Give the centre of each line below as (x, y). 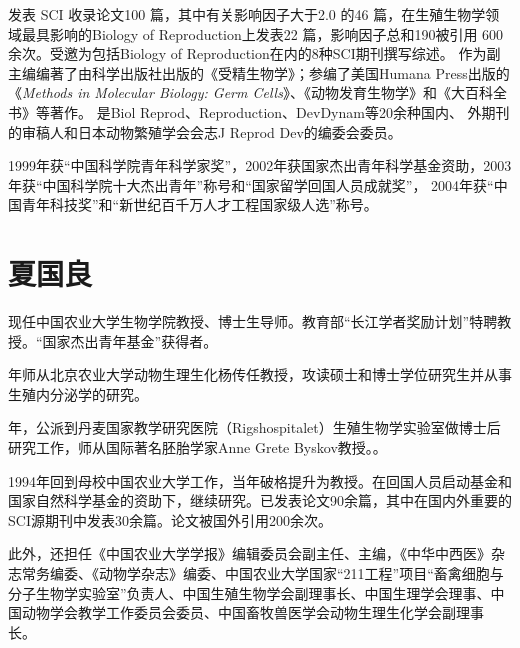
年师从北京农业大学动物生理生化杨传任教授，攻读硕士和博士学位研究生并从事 (260, 374)
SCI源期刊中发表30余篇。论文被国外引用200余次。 (170, 519)
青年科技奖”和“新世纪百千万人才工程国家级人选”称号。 (199, 204)
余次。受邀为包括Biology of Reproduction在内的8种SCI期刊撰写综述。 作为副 (254, 53)
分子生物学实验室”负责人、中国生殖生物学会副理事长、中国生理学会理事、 (249, 592)
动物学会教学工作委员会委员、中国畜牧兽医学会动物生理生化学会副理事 (252, 612)
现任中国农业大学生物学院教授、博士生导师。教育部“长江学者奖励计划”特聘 (253, 321)
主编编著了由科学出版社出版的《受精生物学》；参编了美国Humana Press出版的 (259, 72)
